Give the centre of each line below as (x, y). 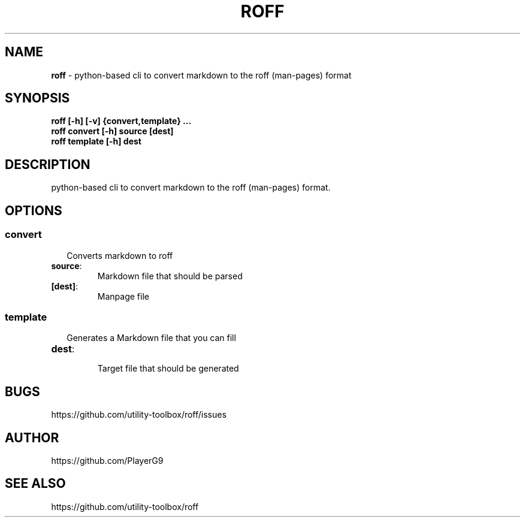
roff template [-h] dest (96, 141)
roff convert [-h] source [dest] (112, 131)
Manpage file (123, 296)
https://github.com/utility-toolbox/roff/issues (139, 415)
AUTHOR (32, 437)
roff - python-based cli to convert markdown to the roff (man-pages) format (201, 75)
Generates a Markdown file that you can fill (151, 338)
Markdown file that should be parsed (170, 276)
